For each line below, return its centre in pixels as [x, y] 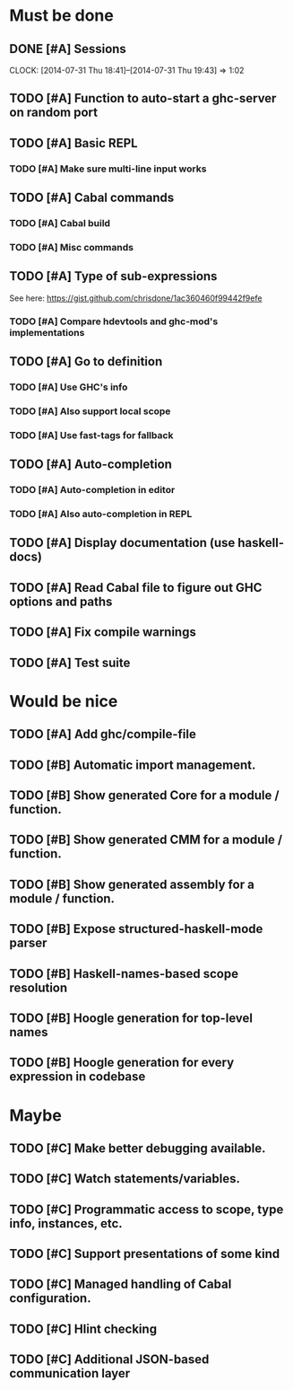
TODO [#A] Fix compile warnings [103, 633]
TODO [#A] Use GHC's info [69, 387]
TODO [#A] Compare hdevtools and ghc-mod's [114, 321]
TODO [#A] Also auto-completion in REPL [101, 515]
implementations [47, 332]
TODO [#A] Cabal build [60, 224]
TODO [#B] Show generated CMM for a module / [146, 840]
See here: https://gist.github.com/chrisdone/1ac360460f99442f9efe [136, 298]
